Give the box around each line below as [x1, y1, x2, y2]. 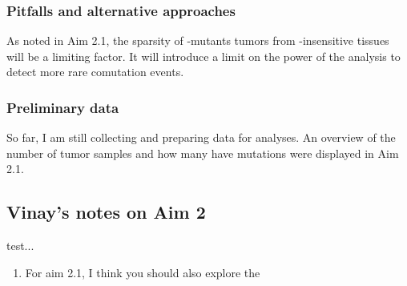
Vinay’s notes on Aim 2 [6, 199, 206, 224]
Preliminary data [6, 97, 119, 117]
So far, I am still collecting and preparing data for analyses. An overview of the [6, 129, 396, 146]
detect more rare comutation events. [6, 63, 184, 80]
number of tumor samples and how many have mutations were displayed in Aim [6, 144, 399, 161]
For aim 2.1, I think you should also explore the [25, 264, 260, 280]
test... [6, 237, 34, 254]
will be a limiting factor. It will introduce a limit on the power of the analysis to [6, 47, 401, 64]
